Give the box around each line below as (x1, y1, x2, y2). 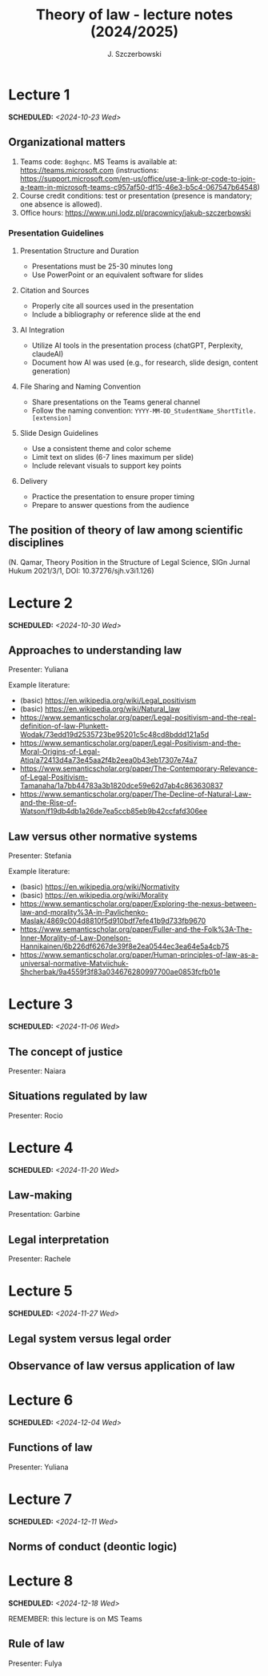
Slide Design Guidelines (19, 428, 98, 437)
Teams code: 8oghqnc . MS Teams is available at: (19, 156, 178, 166)
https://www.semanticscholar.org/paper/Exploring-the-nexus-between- (19, 899, 258, 909)
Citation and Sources (19, 285, 90, 295)
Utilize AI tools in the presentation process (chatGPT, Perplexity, (31, 340, 243, 350)
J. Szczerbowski (107, 49, 162, 58)
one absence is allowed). (19, 199, 102, 209)
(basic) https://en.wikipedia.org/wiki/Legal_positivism (19, 695, 197, 706)
